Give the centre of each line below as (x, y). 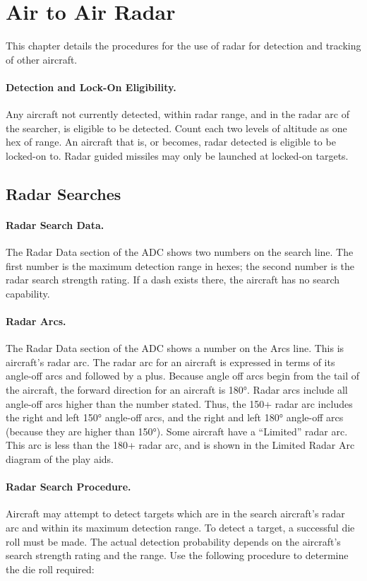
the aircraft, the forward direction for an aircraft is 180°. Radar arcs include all (177, 390)
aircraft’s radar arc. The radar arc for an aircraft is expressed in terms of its (170, 362)
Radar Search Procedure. (68, 487)
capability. (28, 293)
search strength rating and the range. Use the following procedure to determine (177, 555)
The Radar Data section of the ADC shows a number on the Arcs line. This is (175, 348)
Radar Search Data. (55, 224)
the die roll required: (50, 569)
